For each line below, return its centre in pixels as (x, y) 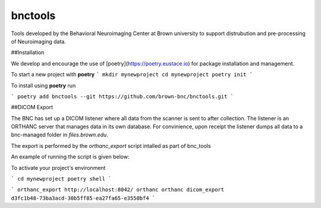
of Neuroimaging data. (39, 41)
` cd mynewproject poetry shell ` (61, 179)
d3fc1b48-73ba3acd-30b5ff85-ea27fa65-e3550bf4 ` (83, 198)
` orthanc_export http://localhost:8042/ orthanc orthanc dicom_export (118, 190)
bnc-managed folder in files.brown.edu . (59, 135)
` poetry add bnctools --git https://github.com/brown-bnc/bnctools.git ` (122, 96)
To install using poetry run (43, 85)
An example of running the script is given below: (70, 157)
